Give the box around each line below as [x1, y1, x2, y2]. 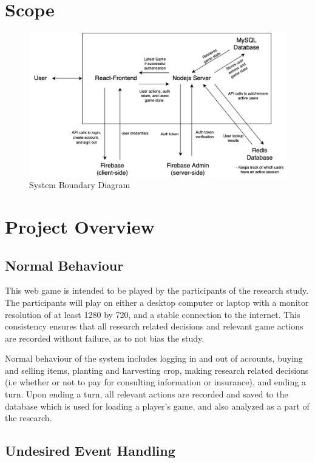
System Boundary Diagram [29, 178, 130, 191]
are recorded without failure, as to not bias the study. [5, 331, 205, 344]
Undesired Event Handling [5, 441, 175, 460]
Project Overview [5, 214, 155, 238]
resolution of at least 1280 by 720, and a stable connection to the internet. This [5, 308, 300, 320]
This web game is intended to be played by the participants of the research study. [5, 284, 309, 297]
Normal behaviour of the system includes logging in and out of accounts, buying [5, 352, 303, 365]
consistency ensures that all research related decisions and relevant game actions [5, 320, 303, 333]
